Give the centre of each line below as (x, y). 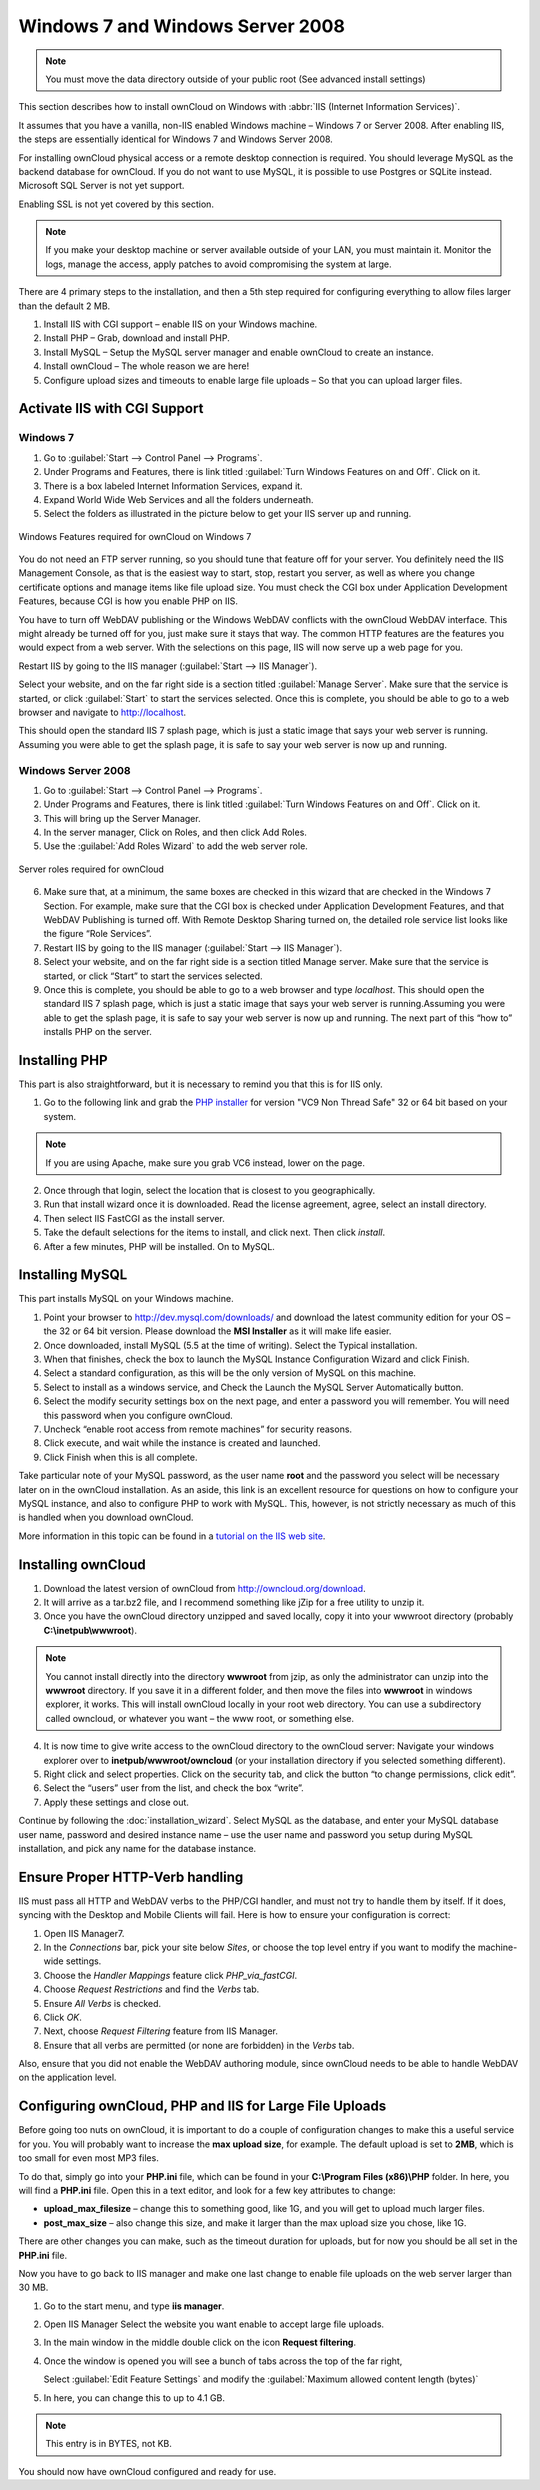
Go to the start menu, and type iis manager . (134, 2306)
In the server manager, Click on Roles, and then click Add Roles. (175, 832)
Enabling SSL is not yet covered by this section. (116, 204)
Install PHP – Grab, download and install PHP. (136, 338)
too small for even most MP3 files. (88, 2158)
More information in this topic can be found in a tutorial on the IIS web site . (172, 1536)
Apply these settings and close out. (116, 1802)
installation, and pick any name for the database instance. (137, 1848)
